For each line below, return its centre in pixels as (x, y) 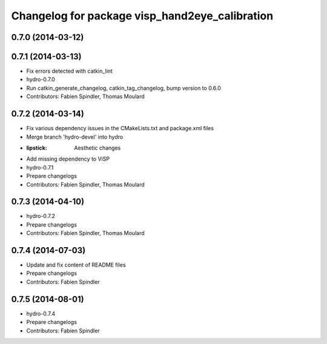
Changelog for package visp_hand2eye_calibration (142, 16)
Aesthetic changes (97, 148)
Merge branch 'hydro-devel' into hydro (75, 137)
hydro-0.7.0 (41, 79)
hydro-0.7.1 (40, 167)
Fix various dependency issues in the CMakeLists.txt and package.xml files (120, 128)
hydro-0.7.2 (41, 216)
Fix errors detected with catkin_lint (70, 71)
